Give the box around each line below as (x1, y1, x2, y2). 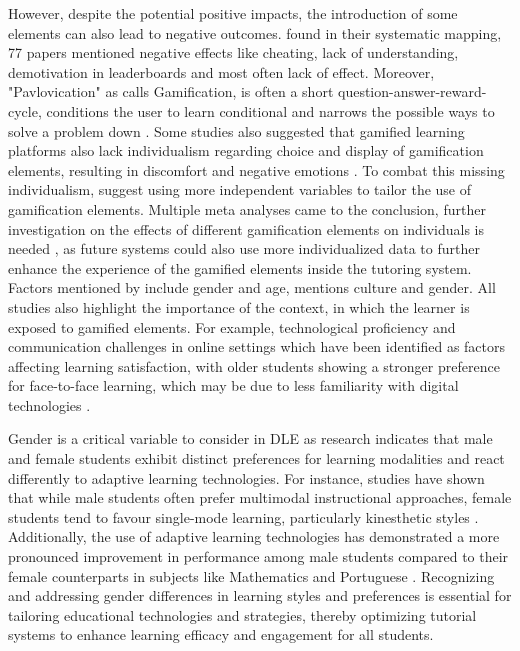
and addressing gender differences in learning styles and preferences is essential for (8, 585, 512, 606)
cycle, (8, 100, 42, 121)
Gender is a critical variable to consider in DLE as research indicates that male (8, 428, 493, 449)
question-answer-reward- (337, 81, 487, 102)
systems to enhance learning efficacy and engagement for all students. (8, 624, 434, 645)
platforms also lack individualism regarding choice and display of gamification (8, 140, 484, 161)
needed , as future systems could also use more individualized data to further (8, 238, 480, 259)
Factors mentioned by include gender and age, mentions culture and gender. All (8, 277, 496, 298)
